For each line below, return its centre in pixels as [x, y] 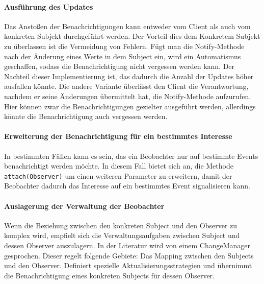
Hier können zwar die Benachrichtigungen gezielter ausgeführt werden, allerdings [130, 106]
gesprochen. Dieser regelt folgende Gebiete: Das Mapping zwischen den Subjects [129, 255]
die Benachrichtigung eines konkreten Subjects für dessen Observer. [109, 275]
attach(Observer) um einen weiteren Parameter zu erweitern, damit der [118, 175]
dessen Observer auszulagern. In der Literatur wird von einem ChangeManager [127, 245]
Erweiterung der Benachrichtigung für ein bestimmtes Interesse [118, 136]
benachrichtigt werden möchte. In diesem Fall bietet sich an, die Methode [119, 166]
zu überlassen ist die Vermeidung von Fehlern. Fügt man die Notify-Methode [124, 46]
